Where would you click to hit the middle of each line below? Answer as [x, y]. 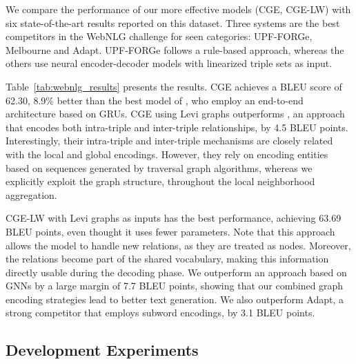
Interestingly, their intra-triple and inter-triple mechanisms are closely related [169, 141]
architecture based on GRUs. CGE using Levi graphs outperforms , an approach [175, 114]
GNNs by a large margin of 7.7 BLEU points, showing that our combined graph [175, 286]
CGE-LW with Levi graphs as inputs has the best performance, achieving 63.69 [174, 218]
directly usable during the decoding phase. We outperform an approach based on [176, 272]
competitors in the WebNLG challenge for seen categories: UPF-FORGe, [159, 36]
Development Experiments [102, 350]
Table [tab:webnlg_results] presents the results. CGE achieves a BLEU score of [174, 86]
